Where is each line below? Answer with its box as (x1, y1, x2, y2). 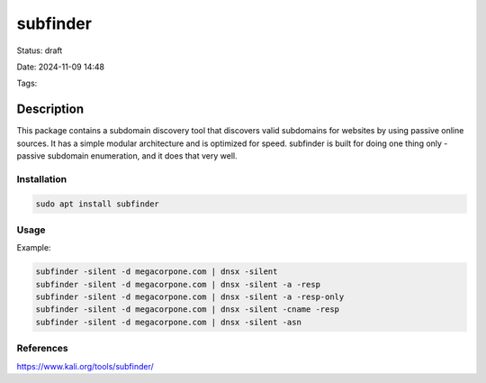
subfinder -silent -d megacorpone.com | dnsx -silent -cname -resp (35, 305, 340, 315)
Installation (16, 172, 67, 185)
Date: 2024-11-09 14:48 (16, 61, 105, 72)
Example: (16, 242, 51, 253)
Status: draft (16, 45, 63, 56)
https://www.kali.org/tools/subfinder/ (16, 360, 155, 371)
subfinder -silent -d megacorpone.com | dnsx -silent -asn (35, 316, 301, 327)
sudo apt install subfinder (35, 198, 159, 209)
